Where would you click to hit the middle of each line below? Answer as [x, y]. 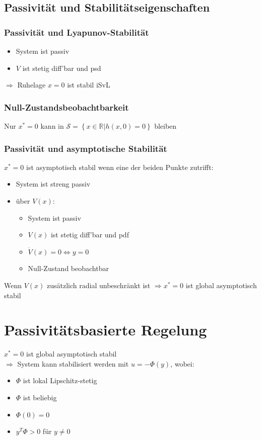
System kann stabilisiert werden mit [73, 363]
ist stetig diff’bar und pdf [90, 235]
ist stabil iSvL [89, 85]
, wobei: [182, 363]
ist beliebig [40, 398]
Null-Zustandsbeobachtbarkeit [67, 107]
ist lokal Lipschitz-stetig [60, 380]
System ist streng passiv [53, 184]
